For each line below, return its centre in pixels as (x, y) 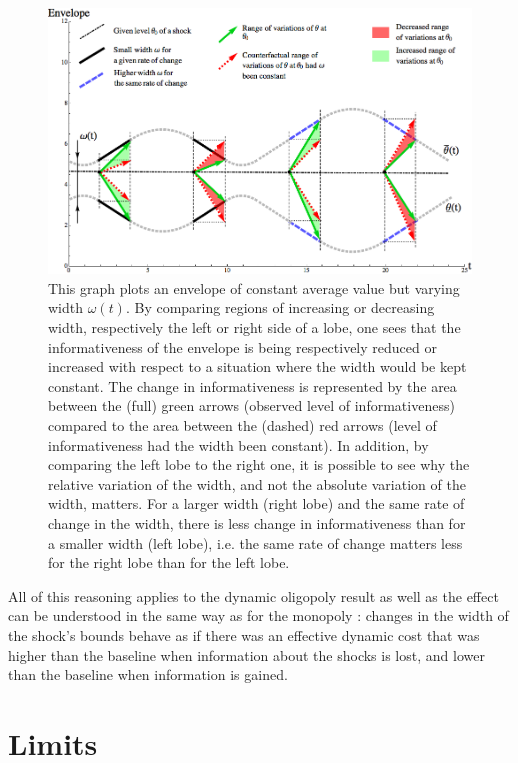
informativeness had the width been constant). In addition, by (238, 444)
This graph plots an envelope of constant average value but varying (254, 287)
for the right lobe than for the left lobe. (169, 562)
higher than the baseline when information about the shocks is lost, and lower (246, 654)
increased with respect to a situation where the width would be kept (257, 366)
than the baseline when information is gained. (148, 674)
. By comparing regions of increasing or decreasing (280, 307)
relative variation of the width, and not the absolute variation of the (257, 483)
